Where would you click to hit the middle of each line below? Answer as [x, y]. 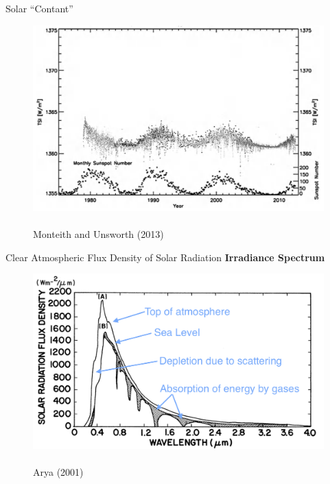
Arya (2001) [58, 471]
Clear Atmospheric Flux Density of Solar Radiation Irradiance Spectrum [165, 257]
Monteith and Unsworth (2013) [98, 233]
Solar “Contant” [39, 8]
